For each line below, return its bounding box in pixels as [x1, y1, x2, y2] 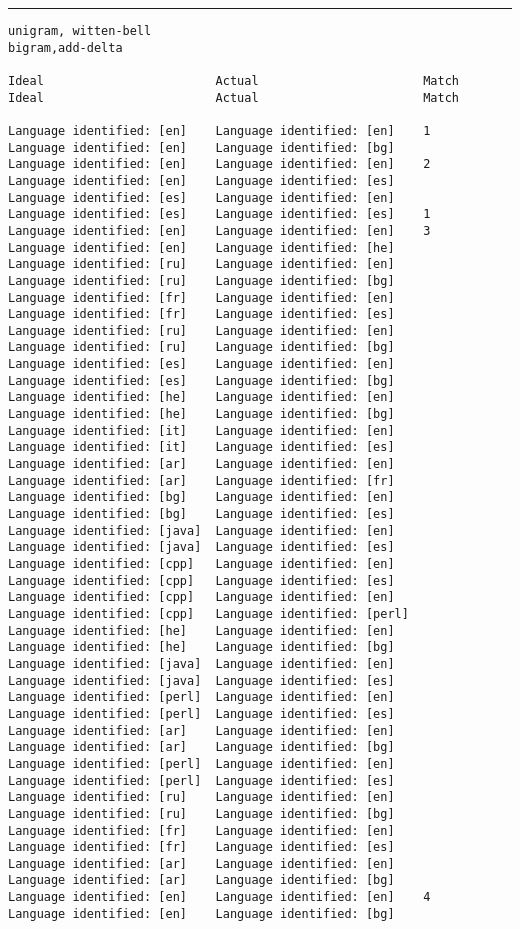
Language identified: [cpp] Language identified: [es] [8, 573, 395, 588]
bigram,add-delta [8, 40, 123, 55]
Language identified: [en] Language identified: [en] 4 [8, 890, 431, 905]
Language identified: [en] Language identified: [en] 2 [8, 157, 431, 172]
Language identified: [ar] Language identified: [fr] [8, 473, 395, 488]
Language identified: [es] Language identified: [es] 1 [8, 207, 431, 222]
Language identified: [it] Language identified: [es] [8, 440, 395, 455]
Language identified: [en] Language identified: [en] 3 [8, 223, 431, 238]
